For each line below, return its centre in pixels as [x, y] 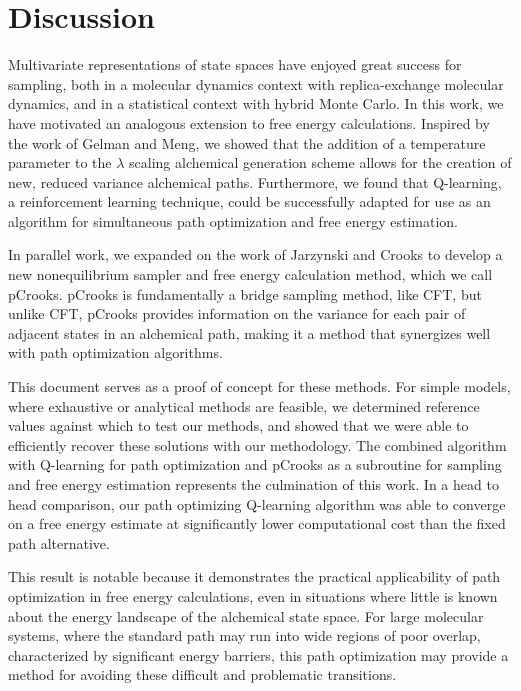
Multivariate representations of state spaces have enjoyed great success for [235, 64]
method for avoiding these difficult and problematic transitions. [202, 674]
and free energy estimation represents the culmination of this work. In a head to [253, 484]
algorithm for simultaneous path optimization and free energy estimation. [233, 220]
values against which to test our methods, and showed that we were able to [238, 425]
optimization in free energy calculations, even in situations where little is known [253, 595]
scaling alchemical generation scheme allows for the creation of [320, 162]
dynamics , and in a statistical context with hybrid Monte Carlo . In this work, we [256, 103]
